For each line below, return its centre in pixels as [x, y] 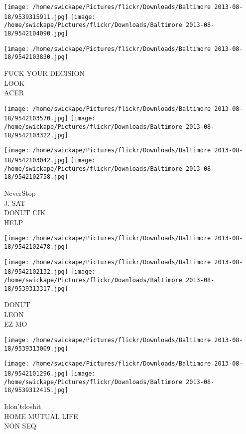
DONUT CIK [25, 213]
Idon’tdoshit [23, 406]
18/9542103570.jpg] [36, 119]
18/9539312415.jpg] [36, 390]
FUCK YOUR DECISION [44, 73]
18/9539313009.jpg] [36, 348]
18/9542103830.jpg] [36, 57]
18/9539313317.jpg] [36, 288]
